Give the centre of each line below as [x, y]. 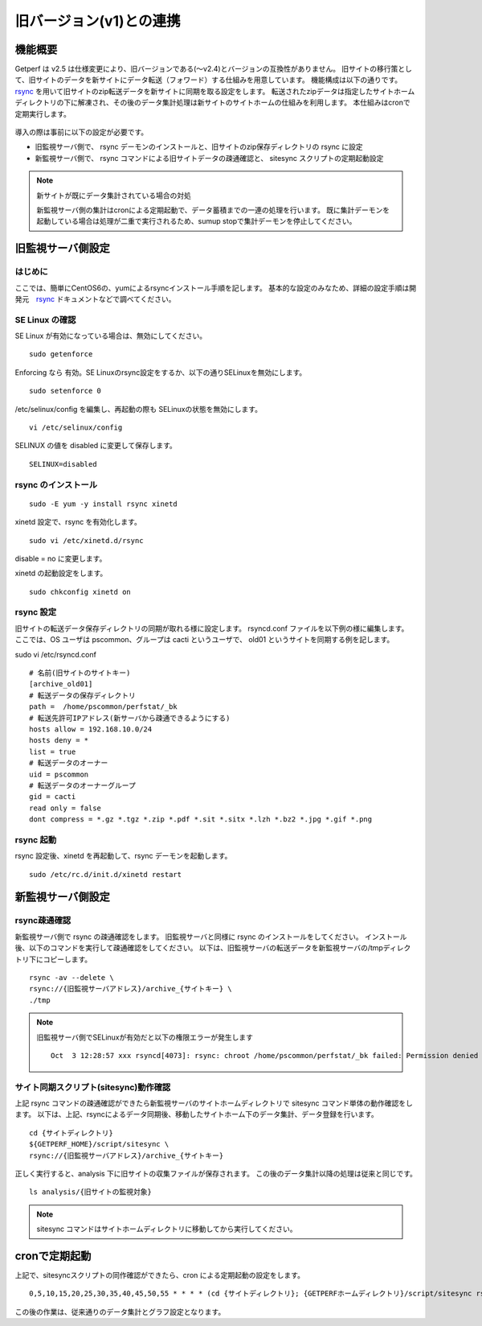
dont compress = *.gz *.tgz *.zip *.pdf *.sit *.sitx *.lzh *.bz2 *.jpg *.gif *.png [201, 819]
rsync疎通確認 [43, 920]
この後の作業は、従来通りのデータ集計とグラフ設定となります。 [120, 1312]
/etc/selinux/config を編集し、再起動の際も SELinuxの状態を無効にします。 [139, 409]
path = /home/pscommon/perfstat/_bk [104, 707]
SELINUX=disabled [63, 464]
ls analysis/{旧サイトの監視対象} [91, 1192]
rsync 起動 [36, 839]
